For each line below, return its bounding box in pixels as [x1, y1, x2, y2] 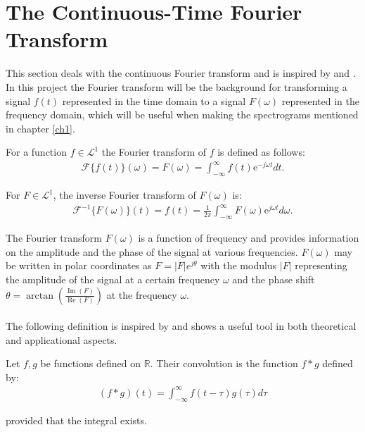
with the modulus [200, 258, 277, 273]
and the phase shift [232, 271, 315, 286]
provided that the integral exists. [6, 412, 147, 427]
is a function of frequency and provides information [138, 230, 359, 245]
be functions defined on [40, 356, 141, 371]
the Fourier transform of [101, 144, 206, 159]
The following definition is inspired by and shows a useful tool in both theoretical [6, 319, 357, 333]
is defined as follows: [217, 144, 305, 159]
